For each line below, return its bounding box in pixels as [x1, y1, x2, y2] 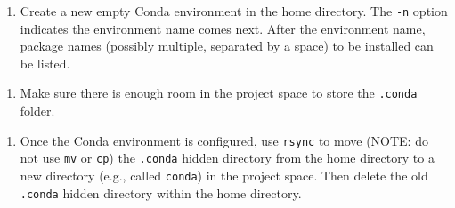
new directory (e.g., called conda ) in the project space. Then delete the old [20, 166, 428, 184]
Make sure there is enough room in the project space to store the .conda [20, 84, 418, 102]
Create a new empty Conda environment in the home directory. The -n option [20, 2, 448, 20]
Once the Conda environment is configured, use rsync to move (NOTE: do [20, 131, 428, 149]
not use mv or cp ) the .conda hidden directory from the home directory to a [20, 148, 435, 167]
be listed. [20, 53, 70, 72]
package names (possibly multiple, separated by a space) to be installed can [20, 36, 434, 55]
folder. [20, 101, 55, 120]
